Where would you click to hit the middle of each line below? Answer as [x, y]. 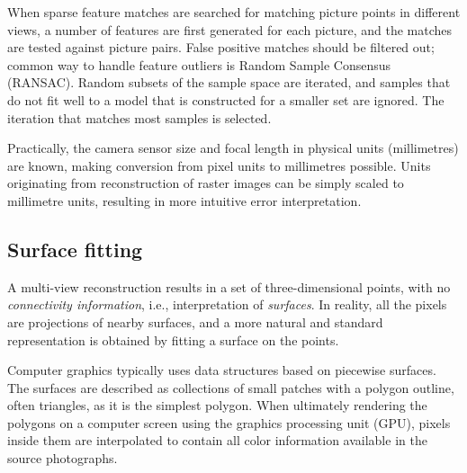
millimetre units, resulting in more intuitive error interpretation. [184, 200]
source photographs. [63, 458]
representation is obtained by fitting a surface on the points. [173, 339]
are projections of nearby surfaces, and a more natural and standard [195, 321]
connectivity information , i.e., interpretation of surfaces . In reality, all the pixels [227, 304]
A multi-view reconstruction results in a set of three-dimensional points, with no [229, 286]
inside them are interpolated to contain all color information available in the [217, 440]
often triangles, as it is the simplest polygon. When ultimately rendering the [217, 405]
